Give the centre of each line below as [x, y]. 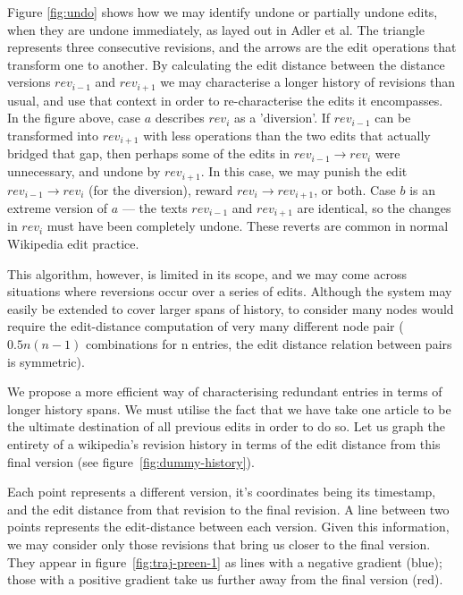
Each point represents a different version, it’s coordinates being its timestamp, [222, 492]
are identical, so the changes [374, 207]
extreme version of [58, 207]
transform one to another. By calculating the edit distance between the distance [226, 64]
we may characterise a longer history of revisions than [308, 82]
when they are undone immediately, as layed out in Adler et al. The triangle [216, 29]
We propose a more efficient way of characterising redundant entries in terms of [225, 391]
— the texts [155, 207]
